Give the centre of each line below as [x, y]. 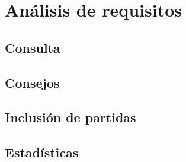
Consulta [33, 47]
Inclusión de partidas [70, 117]
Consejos [32, 82]
